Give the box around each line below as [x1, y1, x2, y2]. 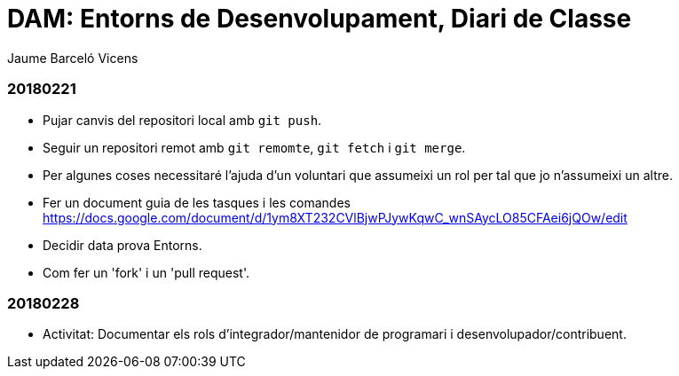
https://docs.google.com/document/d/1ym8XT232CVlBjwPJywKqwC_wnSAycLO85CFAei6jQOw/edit [43, 209, 628, 225]
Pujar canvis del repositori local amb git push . [43, 112, 322, 128]
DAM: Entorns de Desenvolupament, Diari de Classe [7, 4, 632, 34]
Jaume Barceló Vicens [7, 50, 138, 66]
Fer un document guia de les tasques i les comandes [43, 194, 351, 210]
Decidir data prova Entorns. [43, 237, 202, 253]
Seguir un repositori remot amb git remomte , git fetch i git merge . [43, 139, 466, 155]
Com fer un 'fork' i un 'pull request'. [43, 264, 249, 280]
